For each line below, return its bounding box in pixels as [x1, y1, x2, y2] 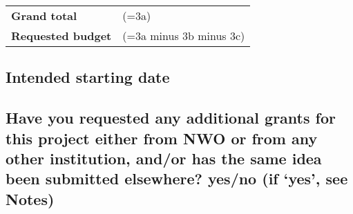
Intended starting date [6, 66, 170, 88]
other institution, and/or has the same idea [6, 147, 322, 168]
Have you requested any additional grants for [6, 107, 336, 128]
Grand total [11, 8, 77, 23]
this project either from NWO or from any [6, 127, 318, 148]
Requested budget [11, 28, 112, 43]
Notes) [6, 188, 55, 209]
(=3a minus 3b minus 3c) [122, 28, 245, 43]
